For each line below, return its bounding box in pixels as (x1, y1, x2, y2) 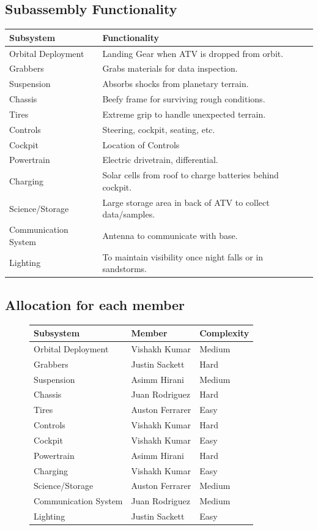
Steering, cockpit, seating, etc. (102, 123, 215, 135)
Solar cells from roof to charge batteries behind (102, 168, 279, 181)
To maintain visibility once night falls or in (102, 250, 264, 263)
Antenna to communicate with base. (102, 229, 238, 241)
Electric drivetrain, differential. (102, 153, 218, 166)
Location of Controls (102, 138, 180, 151)
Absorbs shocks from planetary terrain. (102, 77, 249, 90)
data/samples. (102, 208, 155, 221)
